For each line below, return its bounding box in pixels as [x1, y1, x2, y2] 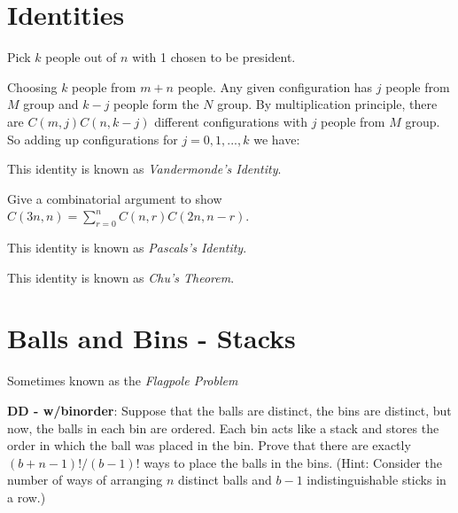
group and [23, 95, 79, 113]
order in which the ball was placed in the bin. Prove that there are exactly [7, 436, 411, 455]
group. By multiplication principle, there [217, 95, 438, 113]
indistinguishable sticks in [307, 470, 446, 489]
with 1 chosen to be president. [132, 48, 296, 66]
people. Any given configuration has [177, 77, 373, 96]
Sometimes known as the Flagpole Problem [7, 371, 238, 390]
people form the [113, 95, 199, 113]
